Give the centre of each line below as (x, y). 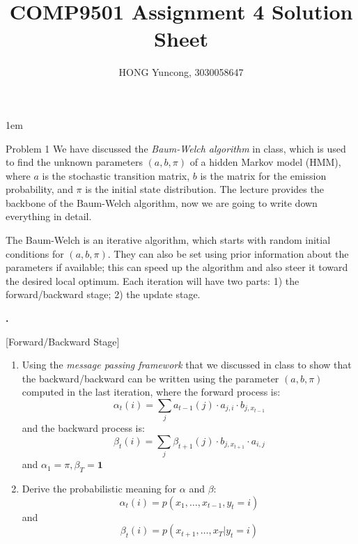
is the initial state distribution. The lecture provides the (204, 189)
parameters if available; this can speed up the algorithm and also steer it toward (177, 267)
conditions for (35, 253)
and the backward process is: (83, 428)
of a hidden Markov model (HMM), (265, 162)
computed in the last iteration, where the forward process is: (151, 392)
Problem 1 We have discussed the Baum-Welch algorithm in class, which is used (176, 148)
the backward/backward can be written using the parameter (150, 378)
